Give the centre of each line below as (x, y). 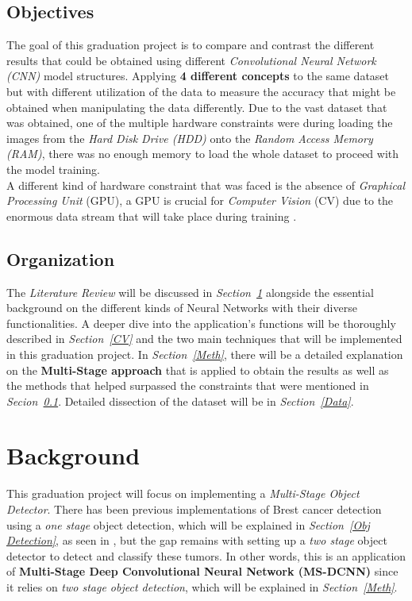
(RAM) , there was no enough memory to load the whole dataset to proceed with (203, 154)
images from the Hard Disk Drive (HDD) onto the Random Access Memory (190, 138)
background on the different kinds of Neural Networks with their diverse (182, 308)
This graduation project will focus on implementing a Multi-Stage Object (183, 493)
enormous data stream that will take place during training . (152, 216)
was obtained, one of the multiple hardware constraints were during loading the (200, 123)
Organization (61, 258)
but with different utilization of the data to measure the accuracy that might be (201, 91)
